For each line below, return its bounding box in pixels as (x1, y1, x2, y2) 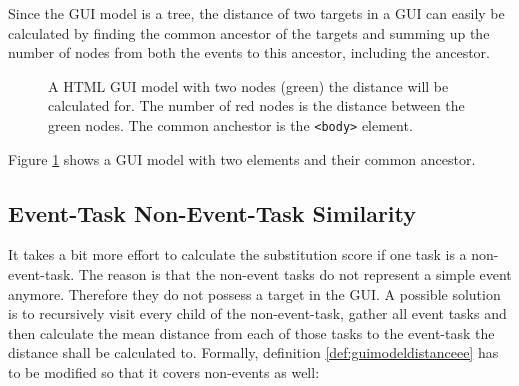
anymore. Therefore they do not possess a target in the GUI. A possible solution (8, 283, 501, 304)
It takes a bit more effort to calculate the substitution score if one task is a (8, 244, 467, 265)
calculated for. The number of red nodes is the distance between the (48, 95, 465, 116)
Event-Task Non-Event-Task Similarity (8, 197, 417, 228)
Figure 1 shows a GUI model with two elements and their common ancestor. (8, 148, 476, 169)
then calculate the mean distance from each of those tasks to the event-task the (8, 322, 495, 343)
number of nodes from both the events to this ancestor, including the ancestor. (8, 42, 490, 63)
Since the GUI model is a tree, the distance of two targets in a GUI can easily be (8, 3, 505, 23)
